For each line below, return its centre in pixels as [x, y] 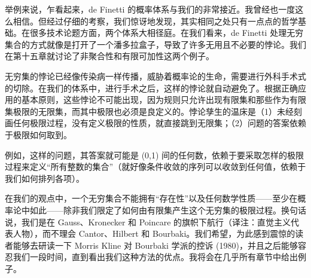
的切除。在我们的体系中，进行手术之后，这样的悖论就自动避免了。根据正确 [151, 88]
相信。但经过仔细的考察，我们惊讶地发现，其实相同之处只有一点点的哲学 [155, 21]
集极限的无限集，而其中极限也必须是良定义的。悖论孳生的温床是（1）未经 [149, 111]
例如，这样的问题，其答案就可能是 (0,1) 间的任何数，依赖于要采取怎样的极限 [155, 155]
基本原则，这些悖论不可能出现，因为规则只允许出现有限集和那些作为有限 [164, 100]
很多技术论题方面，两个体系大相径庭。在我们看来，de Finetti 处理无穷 [167, 33]
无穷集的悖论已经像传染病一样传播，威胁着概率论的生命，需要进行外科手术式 [155, 76]
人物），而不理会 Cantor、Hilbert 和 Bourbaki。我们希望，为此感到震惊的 [154, 233]
